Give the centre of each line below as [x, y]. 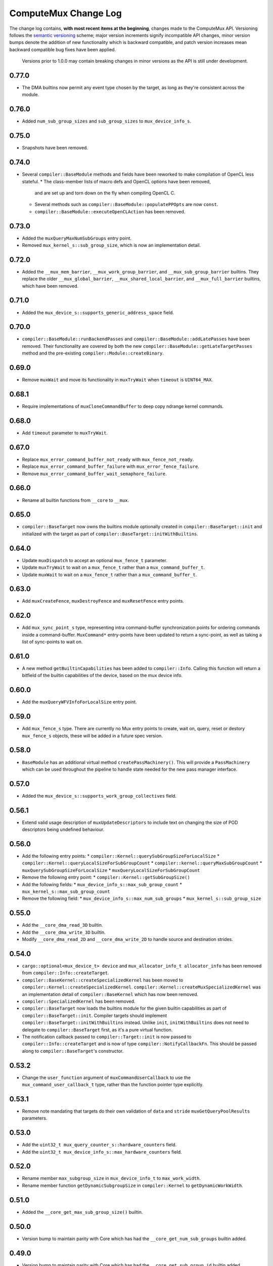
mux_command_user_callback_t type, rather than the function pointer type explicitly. [113, 1084]
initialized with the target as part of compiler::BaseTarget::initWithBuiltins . [110, 534]
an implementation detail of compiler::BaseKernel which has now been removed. [110, 994]
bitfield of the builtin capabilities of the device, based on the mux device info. [102, 676]
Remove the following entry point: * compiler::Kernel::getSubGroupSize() [106, 877]
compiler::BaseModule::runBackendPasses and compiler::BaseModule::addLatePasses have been [136, 339]
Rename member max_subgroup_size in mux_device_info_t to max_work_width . [111, 1178]
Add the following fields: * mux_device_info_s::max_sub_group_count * [102, 884]
